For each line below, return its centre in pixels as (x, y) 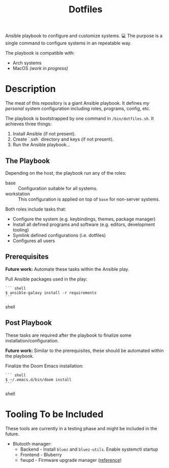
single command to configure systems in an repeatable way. (68, 43)
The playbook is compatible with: (40, 53)
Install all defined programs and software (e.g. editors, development (84, 224)
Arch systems (27, 63)
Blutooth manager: (32, 443)
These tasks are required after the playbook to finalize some (68, 335)
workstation (18, 194)
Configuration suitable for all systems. (58, 188)
